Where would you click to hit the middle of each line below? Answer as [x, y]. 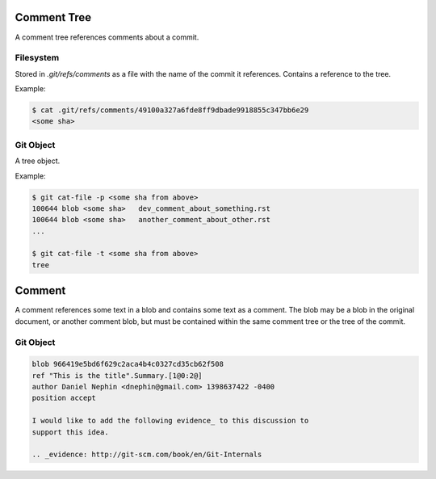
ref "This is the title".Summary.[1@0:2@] [117, 375]
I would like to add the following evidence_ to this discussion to [170, 421]
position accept [64, 398]
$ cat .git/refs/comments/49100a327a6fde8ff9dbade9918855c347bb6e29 [170, 110]
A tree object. [38, 161]
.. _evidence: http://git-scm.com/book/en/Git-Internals [147, 455]
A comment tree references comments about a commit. [107, 37]
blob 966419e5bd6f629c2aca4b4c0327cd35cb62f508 [128, 364]
